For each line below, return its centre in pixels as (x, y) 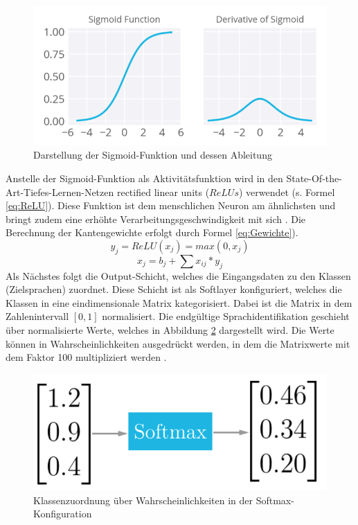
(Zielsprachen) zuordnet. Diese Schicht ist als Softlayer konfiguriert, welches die (174, 289)
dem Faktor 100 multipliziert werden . (86, 357)
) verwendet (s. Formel (287, 192)
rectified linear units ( (163, 192)
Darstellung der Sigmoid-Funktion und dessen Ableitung (153, 155)
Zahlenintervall (37, 316)
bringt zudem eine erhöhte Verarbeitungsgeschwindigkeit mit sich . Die (156, 219)
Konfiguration (63, 514)
